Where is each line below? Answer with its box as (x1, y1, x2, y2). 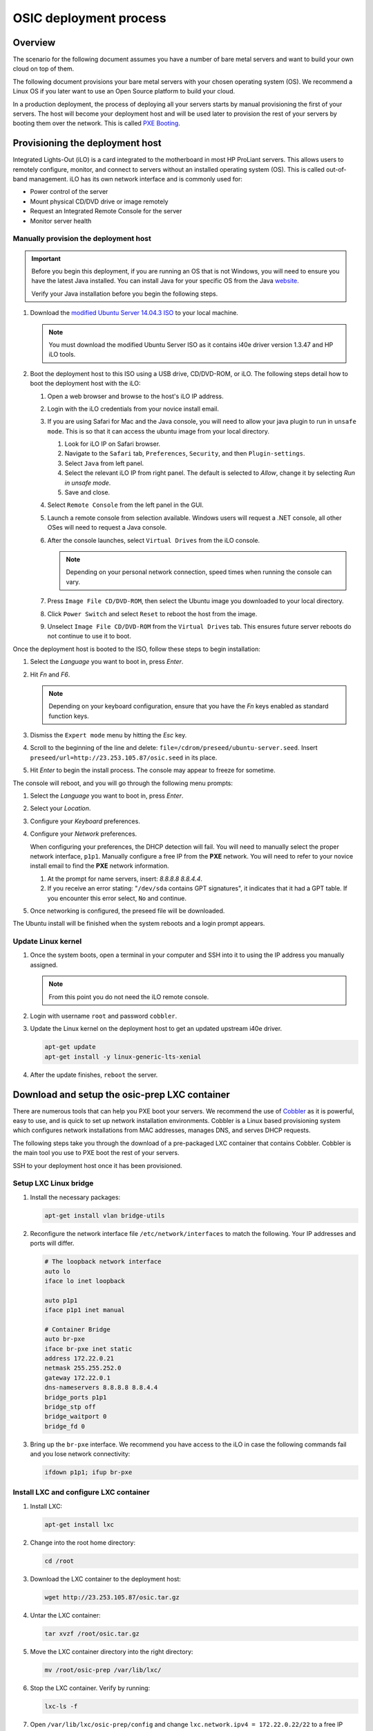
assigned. (30, 960, 58, 969)
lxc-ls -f (44, 1702, 78, 1710)
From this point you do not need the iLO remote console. (48, 992, 209, 1001)
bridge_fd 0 (44, 1422, 86, 1430)
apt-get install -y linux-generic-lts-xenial (44, 1052, 202, 1061)
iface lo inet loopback (44, 1277, 126, 1284)
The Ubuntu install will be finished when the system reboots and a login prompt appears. (12, 920, 265, 928)
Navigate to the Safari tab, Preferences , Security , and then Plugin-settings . (64, 449, 305, 458)
